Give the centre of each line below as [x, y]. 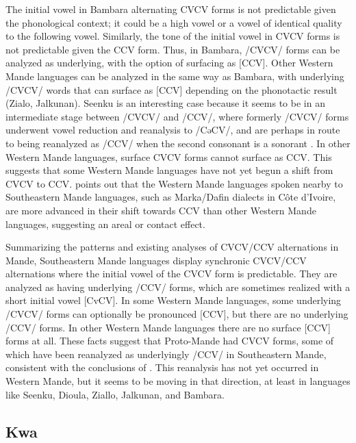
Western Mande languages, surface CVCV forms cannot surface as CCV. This [169, 156]
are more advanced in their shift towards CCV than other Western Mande [161, 210]
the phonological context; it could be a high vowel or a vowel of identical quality [174, 22]
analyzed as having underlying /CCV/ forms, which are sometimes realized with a [178, 287]
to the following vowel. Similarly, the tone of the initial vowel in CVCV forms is [173, 36]
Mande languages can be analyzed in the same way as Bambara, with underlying [175, 76]
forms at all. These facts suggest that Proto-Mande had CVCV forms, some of [170, 341]
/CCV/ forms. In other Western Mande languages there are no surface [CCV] [168, 327]
